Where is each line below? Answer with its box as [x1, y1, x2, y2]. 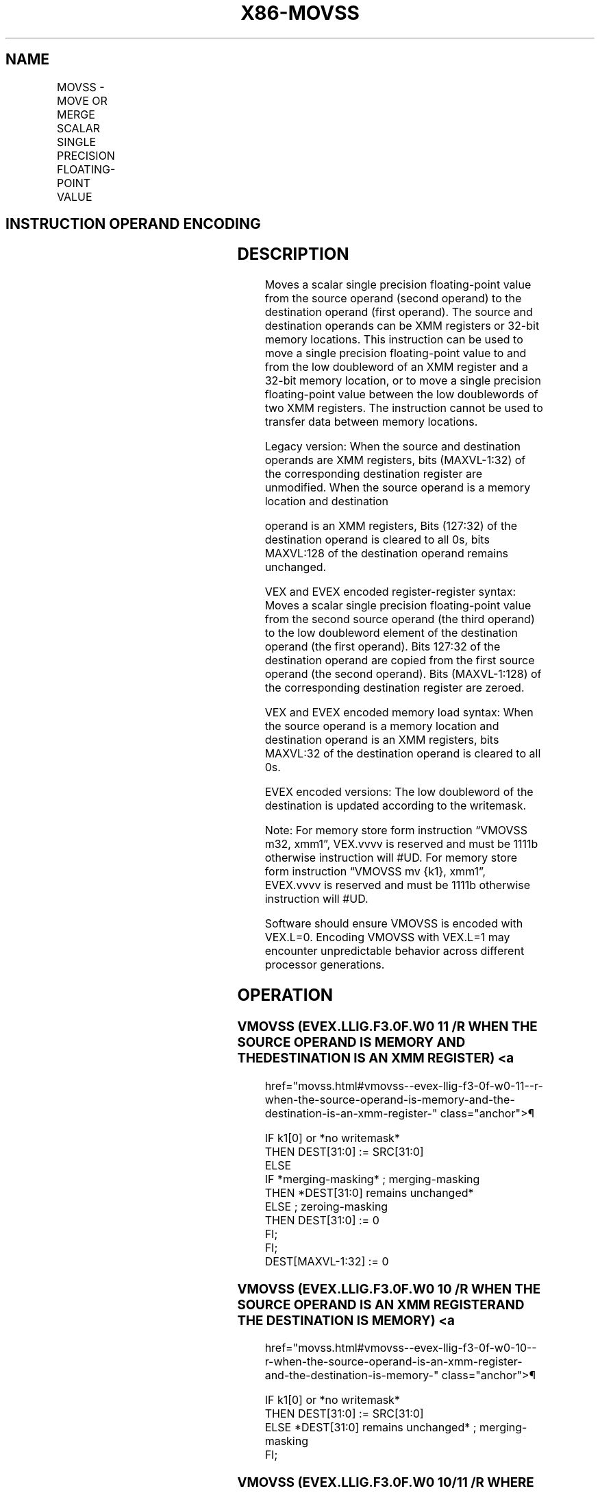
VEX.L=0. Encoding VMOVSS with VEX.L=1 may [264, 930, 510, 945]
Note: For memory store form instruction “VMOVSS [264, 823, 528, 838]
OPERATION [237, 985, 334, 1006]
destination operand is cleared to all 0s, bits [264, 533, 490, 547]
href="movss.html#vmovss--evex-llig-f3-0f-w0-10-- [264, 1341, 537, 1355]
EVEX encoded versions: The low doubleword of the [264, 785, 534, 799]
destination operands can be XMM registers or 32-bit [264, 319, 540, 333]
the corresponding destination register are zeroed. [264, 681, 525, 695]
